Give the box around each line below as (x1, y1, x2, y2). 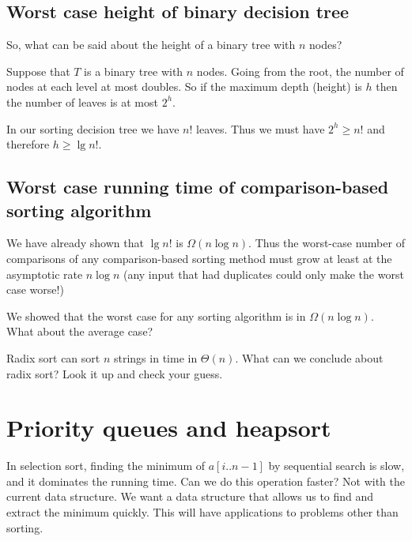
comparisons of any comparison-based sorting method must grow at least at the (6, 250, 392, 266)
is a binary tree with (84, 62, 183, 79)
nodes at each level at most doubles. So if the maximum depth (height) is (6, 78, 362, 95)
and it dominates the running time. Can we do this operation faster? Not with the (6, 472, 405, 489)
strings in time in (113, 349, 198, 366)
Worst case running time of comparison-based (6, 175, 389, 199)
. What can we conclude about (235, 349, 384, 366)
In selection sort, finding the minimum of (6, 457, 206, 474)
